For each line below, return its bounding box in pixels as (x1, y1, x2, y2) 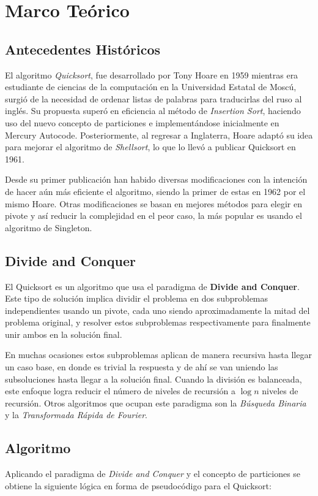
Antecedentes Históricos (5, 39, 161, 58)
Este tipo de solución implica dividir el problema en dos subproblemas (5, 292, 268, 305)
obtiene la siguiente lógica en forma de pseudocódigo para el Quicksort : (5, 479, 272, 492)
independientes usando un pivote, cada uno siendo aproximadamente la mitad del (5, 303, 310, 316)
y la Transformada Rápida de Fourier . (5, 408, 148, 421)
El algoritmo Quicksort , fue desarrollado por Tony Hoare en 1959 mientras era (5, 68, 298, 81)
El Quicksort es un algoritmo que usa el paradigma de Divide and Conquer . (5, 280, 300, 292)
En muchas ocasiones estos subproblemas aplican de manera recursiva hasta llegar (5, 348, 312, 361)
